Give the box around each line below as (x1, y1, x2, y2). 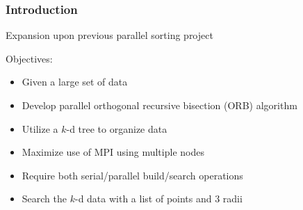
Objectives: (6, 51, 53, 65)
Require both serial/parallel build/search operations (22, 168, 243, 182)
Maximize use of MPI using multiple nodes (22, 145, 204, 159)
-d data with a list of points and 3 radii (74, 191, 243, 206)
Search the (22, 191, 67, 206)
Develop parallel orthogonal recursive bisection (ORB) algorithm (22, 98, 297, 112)
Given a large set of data (22, 74, 128, 89)
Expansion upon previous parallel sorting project (6, 28, 213, 42)
